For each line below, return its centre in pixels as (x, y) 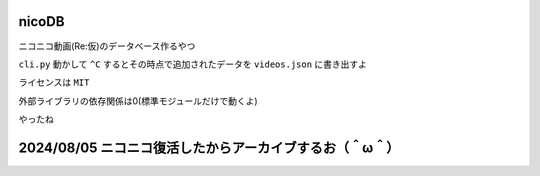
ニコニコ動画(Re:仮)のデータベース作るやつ (107, 46)
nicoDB (41, 21)
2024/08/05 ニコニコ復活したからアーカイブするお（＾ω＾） (209, 147)
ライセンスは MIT (54, 82)
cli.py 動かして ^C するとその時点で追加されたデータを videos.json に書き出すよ (193, 64)
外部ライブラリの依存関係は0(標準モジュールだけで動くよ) (138, 101)
